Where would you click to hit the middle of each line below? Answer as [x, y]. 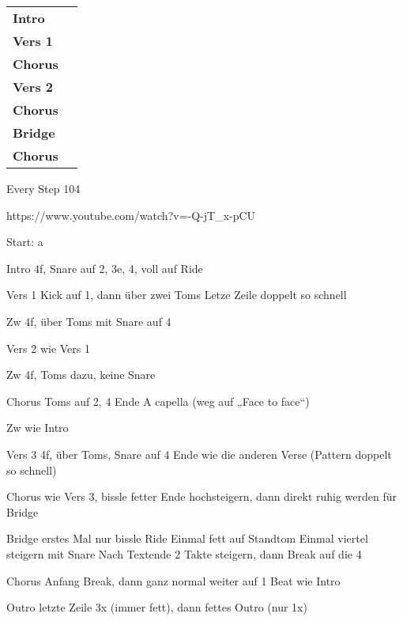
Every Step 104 [43, 188]
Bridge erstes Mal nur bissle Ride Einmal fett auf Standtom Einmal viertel [187, 538]
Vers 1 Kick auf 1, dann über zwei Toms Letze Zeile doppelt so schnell [177, 295]
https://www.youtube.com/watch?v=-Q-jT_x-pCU [131, 215]
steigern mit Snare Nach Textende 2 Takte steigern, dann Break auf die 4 [184, 553]
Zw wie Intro [38, 428]
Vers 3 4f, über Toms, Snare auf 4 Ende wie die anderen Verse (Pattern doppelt [199, 454]
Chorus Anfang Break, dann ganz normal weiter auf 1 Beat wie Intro [173, 580]
